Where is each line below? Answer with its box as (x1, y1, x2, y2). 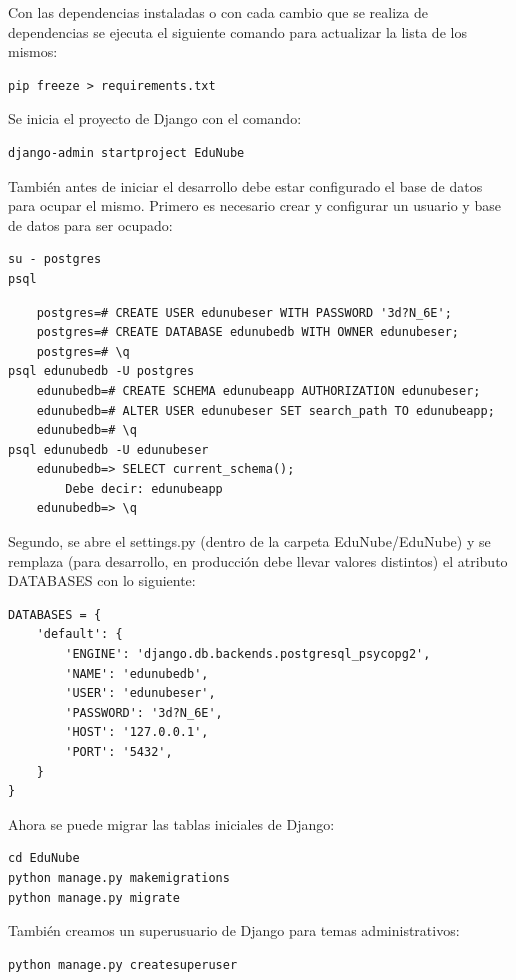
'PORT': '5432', (65, 745, 173, 759)
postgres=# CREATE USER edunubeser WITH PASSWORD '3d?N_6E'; (36, 305, 452, 320)
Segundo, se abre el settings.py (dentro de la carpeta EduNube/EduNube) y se (8, 531, 491, 552)
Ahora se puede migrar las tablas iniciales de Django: (8, 813, 335, 834)
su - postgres (8, 252, 102, 267)
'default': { (36, 627, 123, 642)
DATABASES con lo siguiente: (8, 570, 196, 591)
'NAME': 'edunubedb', (65, 666, 209, 681)
